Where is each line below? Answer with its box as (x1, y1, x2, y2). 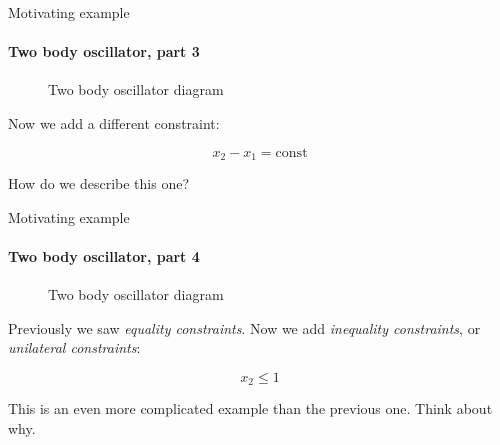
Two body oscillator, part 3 (8, 41, 200, 62)
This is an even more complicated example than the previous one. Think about (8, 398, 493, 419)
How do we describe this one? (8, 173, 189, 194)
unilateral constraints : (8, 337, 141, 358)
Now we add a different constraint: (8, 112, 220, 133)
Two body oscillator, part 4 (8, 245, 200, 266)
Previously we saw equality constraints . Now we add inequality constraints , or (8, 317, 481, 338)
